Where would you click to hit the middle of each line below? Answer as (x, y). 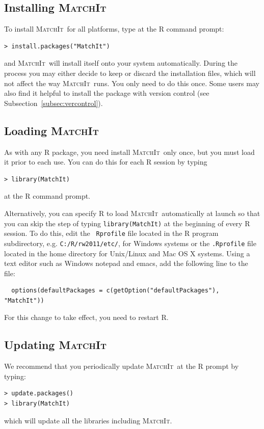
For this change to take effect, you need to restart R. (86, 317)
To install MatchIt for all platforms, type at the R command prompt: (114, 29)
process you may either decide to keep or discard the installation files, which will (130, 73)
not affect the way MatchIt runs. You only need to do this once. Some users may (132, 83)
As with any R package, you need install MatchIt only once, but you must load (129, 152)
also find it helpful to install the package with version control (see (107, 93)
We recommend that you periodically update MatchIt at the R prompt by (122, 366)
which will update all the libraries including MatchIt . (88, 420)
